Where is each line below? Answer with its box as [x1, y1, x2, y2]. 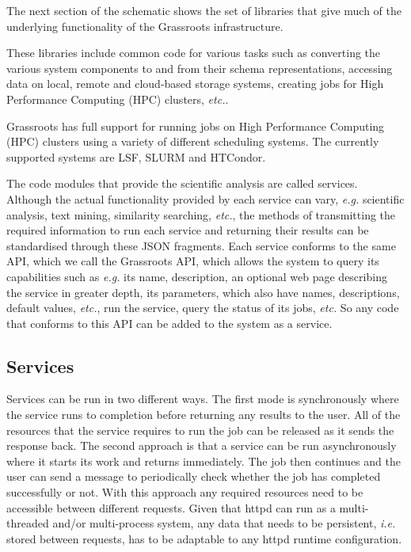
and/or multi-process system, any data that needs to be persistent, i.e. [52, 515, 396, 531]
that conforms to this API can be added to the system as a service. [6, 314, 333, 331]
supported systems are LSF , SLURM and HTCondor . [6, 148, 266, 165]
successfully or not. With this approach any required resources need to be [6, 484, 363, 501]
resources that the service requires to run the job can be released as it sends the [6, 421, 394, 438]
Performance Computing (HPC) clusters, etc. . [6, 90, 229, 107]
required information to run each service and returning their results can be [6, 222, 369, 238]
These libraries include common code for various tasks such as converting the [6, 44, 381, 61]
